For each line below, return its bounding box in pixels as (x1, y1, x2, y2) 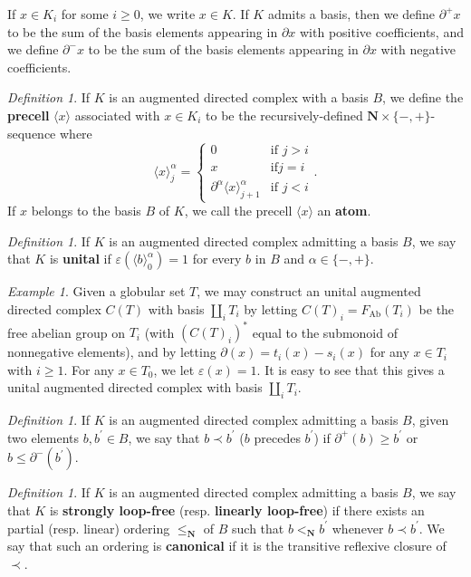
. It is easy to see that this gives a (256, 360, 445, 379)
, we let (153, 360, 195, 379)
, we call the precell (184, 201, 293, 220)
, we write (139, 5, 196, 23)
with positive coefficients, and (299, 22, 464, 41)
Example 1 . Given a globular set (7, 282, 186, 301)
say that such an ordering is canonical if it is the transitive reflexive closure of (7, 536, 447, 555)
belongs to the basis (31, 201, 141, 220)
